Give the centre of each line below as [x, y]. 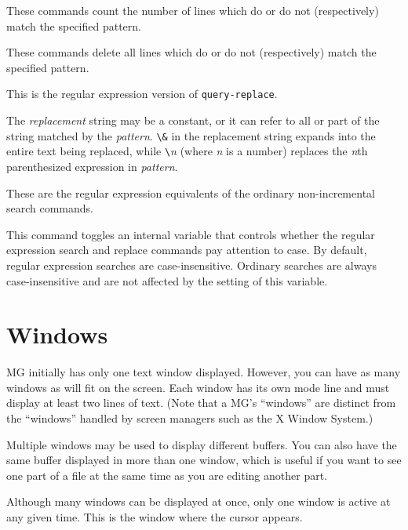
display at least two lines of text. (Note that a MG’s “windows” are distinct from [201, 403]
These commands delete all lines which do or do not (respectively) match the [191, 52]
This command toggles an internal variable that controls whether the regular [191, 234]
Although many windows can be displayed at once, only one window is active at [199, 501]
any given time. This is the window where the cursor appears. [155, 516]
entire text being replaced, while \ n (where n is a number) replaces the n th [187, 151]
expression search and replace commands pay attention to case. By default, [187, 250]
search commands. [50, 208]
